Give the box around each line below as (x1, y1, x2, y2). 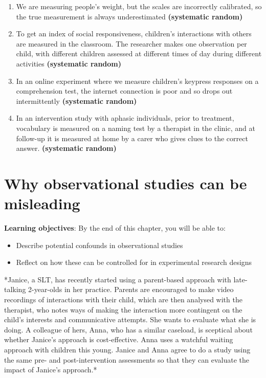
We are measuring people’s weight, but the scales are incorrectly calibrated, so (16, 1, 262, 11)
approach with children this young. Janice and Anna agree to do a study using (4, 344, 251, 354)
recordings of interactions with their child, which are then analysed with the (4, 294, 242, 304)
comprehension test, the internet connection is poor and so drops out (16, 85, 233, 96)
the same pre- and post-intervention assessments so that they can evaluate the (4, 354, 249, 365)
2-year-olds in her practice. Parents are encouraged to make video (28, 284, 234, 295)
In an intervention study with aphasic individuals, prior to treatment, (16, 113, 234, 123)
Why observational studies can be (4, 172, 247, 193)
